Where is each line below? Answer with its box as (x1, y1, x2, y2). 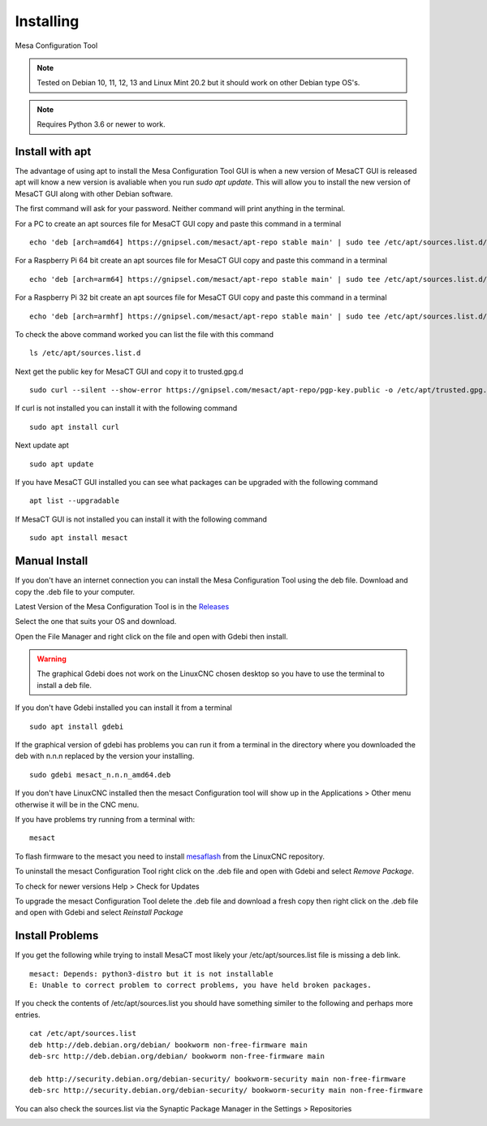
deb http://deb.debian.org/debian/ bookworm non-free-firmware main (29, 1040, 308, 1050)
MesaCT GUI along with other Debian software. (15, 188, 174, 198)
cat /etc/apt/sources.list (29, 1029, 137, 1038)
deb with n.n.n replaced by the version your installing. (15, 751, 195, 761)
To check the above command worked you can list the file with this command (15, 329, 274, 339)
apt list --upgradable (29, 496, 120, 505)
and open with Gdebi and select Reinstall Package (15, 907, 183, 917)
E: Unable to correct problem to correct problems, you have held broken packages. (29, 981, 373, 990)
